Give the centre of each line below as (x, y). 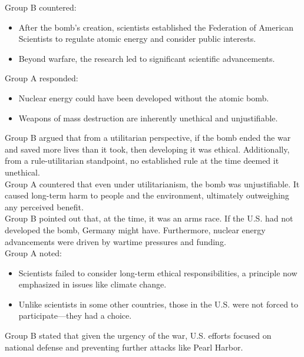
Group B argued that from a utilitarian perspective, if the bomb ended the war (148, 138)
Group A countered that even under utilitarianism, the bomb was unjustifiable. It (152, 184)
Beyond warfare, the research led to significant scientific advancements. (147, 58)
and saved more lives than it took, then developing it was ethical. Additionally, (147, 149)
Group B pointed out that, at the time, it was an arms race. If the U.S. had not (149, 218)
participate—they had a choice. (75, 315)
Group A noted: (33, 253)
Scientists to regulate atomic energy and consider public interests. (137, 39)
